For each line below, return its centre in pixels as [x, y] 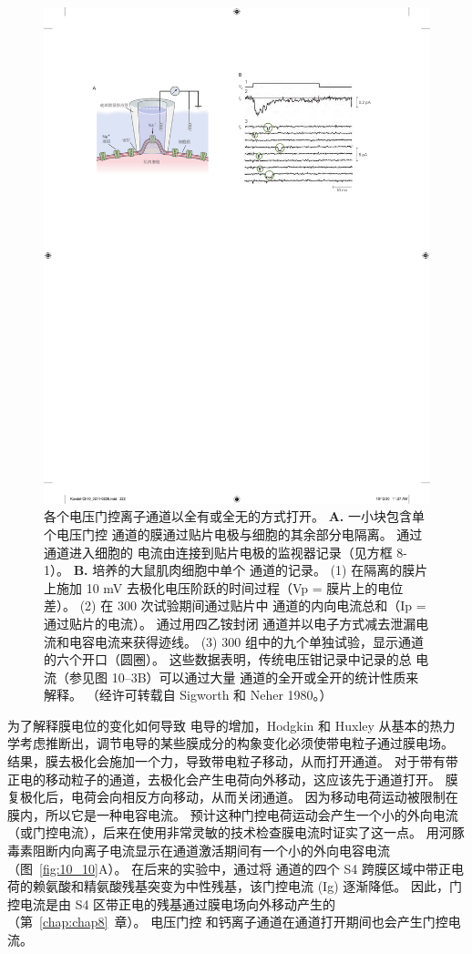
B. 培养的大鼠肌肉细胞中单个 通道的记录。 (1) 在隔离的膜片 [251, 570]
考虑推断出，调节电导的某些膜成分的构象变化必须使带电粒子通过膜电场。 [236, 743]
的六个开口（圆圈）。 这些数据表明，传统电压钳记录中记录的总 [228, 659]
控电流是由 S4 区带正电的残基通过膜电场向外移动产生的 [172, 903]
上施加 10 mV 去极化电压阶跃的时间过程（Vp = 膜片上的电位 [224, 587]
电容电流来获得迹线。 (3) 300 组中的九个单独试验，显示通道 [246, 641]
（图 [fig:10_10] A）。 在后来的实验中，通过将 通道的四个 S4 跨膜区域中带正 [229, 868]
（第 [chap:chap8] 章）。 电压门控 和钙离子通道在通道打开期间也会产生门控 [228, 922]
